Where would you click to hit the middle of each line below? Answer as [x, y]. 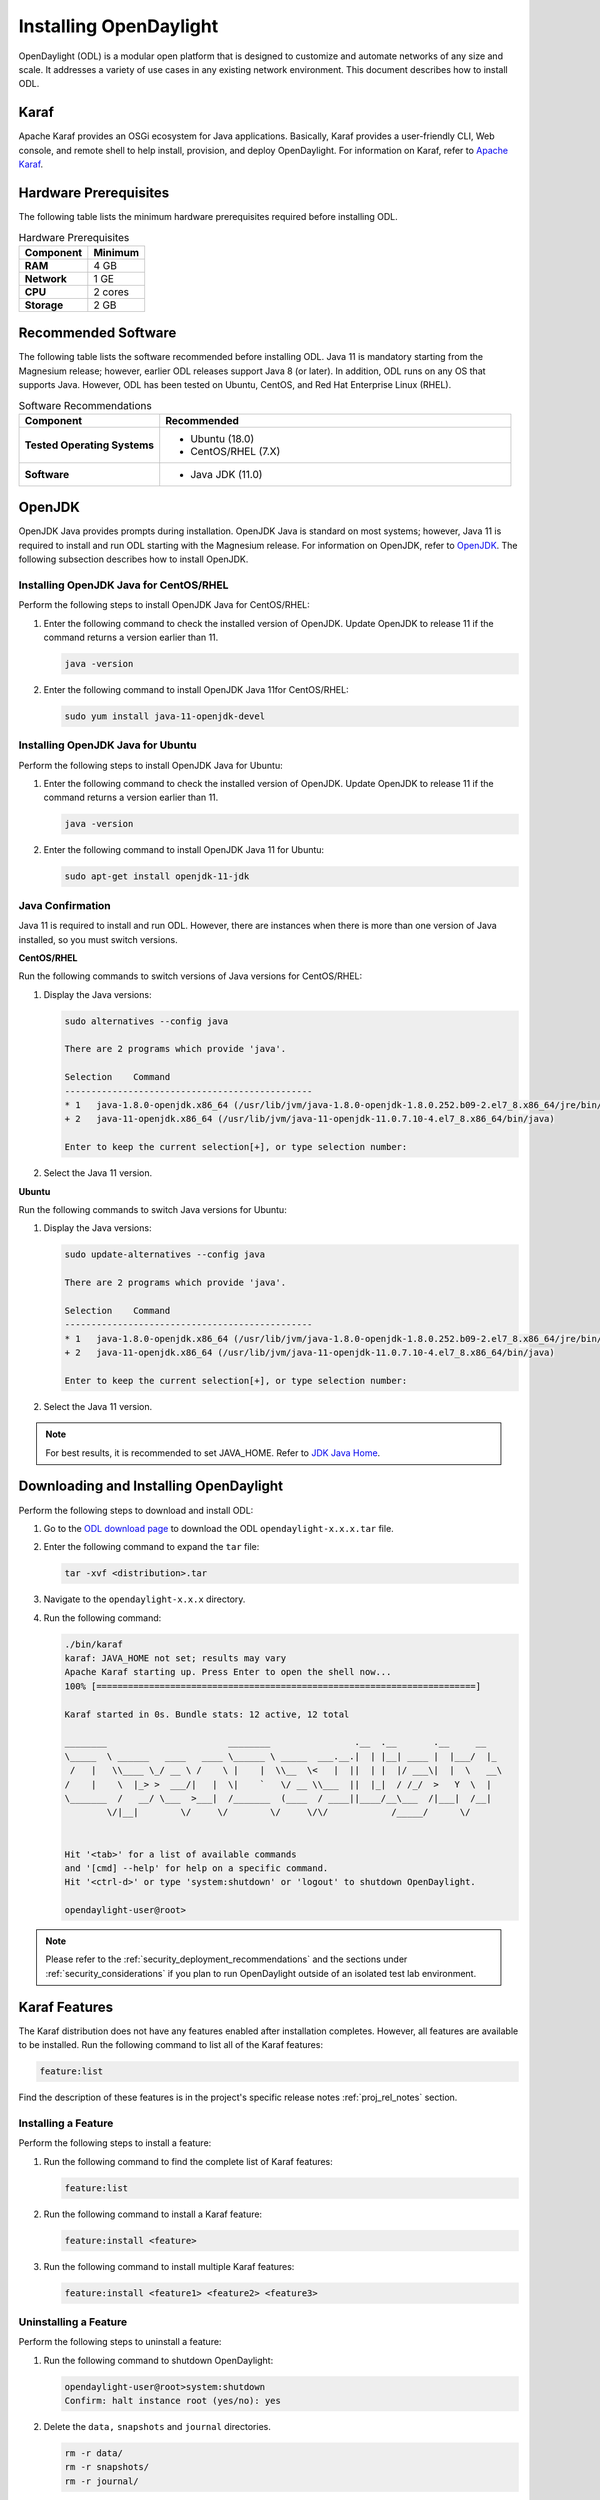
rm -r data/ [94, 2453]
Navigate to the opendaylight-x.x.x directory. [144, 1599]
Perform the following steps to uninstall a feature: [120, 2342]
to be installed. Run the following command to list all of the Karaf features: [171, 2045]
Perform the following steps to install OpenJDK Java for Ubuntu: [151, 765]
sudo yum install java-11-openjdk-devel [164, 716]
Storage [44, 305]
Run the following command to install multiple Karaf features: [169, 2266]
